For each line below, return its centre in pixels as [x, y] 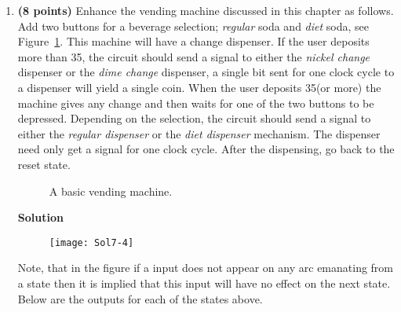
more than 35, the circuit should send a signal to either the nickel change [194, 56]
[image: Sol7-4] [91, 242]
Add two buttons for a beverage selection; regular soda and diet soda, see [193, 26]
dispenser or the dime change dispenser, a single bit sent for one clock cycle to [206, 72]
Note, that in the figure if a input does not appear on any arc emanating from [206, 268]
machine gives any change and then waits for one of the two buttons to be [196, 103]
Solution [40, 217]
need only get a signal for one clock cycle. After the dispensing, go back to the [206, 149]
